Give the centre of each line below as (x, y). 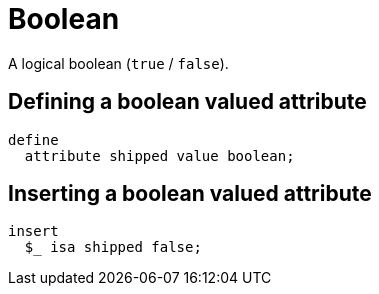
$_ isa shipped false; (113, 247)
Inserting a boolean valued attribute (190, 194)
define (33, 139)
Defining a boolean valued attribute (187, 102)
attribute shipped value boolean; (159, 155)
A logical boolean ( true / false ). (118, 63)
